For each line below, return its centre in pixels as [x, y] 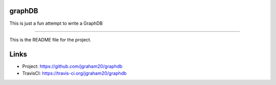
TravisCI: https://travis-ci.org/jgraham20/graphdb [75, 73]
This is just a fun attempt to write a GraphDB [56, 23]
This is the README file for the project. [50, 39]
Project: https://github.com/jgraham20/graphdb [72, 66]
